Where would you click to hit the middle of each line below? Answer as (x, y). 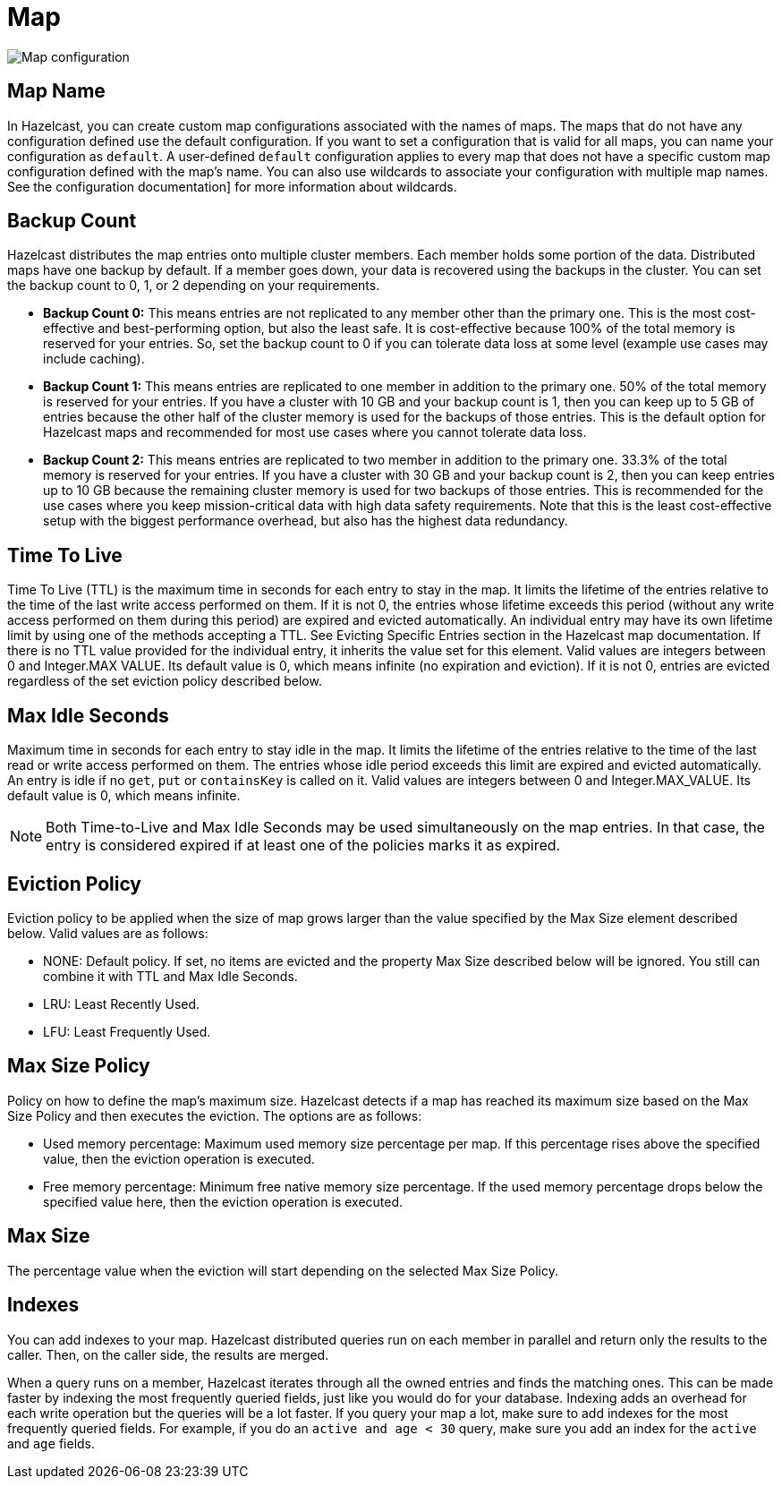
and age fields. (51, 1443)
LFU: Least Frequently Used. (127, 1031)
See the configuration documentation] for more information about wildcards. (232, 186)
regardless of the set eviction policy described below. (165, 681)
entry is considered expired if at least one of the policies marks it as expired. (303, 845)
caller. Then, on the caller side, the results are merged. (168, 1354)
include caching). (94, 359)
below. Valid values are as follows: (108, 933)
